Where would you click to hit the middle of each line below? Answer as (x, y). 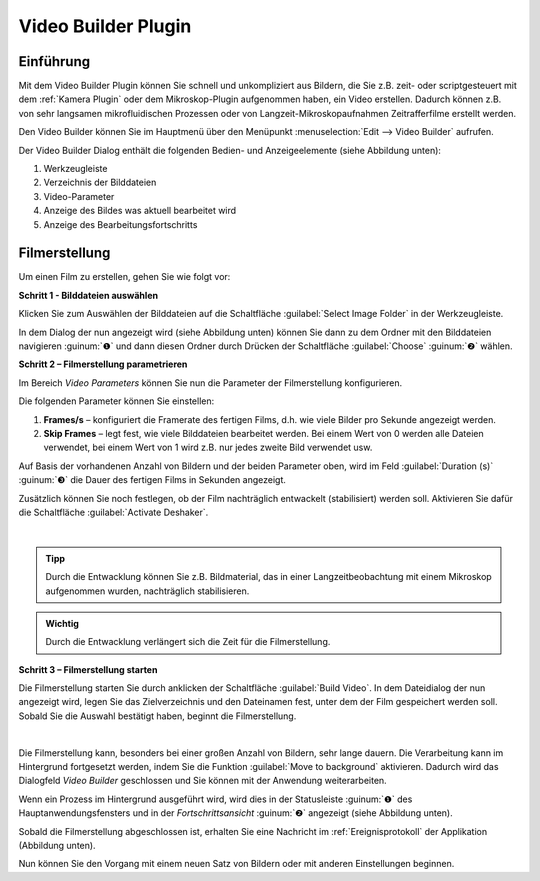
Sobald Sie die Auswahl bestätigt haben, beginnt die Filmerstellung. (157, 716)
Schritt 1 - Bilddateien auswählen (88, 295)
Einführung (54, 61)
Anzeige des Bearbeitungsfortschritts (120, 224)
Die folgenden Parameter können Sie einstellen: (116, 401)
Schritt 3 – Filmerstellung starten (88, 669)
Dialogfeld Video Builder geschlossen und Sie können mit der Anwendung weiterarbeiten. (202, 781)
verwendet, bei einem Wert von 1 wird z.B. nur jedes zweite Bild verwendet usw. (208, 447)
